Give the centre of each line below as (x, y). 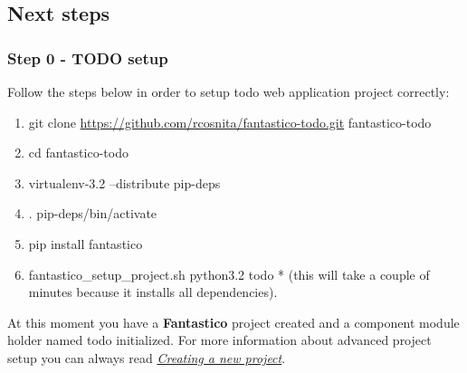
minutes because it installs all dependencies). (153, 292)
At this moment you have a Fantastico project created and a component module (233, 322)
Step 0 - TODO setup (88, 57)
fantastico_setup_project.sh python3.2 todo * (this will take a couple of (229, 274)
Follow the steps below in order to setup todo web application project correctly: (229, 91)
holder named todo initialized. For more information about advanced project (219, 340)
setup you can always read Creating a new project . (147, 357)
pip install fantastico (86, 243)
